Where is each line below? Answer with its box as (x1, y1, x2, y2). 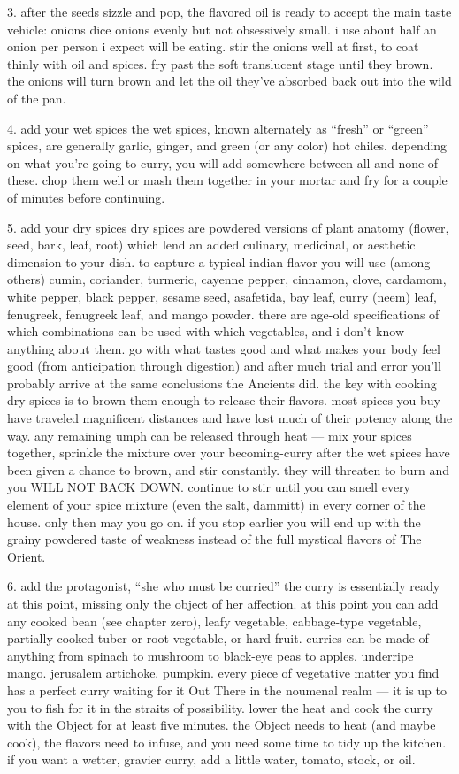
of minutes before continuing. (7, 188, 165, 206)
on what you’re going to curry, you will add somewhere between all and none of (7, 153, 439, 172)
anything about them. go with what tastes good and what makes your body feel (7, 339, 440, 357)
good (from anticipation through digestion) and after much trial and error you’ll (7, 356, 441, 375)
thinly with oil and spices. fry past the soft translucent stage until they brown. (7, 54, 433, 73)
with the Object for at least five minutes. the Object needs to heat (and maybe (7, 716, 436, 734)
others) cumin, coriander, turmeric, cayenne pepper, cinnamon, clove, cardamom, (7, 270, 447, 288)
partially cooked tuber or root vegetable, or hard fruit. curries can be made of (7, 629, 429, 648)
